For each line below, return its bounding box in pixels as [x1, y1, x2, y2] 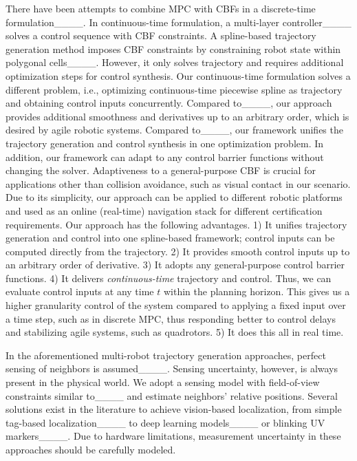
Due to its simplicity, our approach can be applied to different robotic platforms [6, 190, 343, 204]
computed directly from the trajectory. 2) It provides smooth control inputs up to [6, 244, 350, 258]
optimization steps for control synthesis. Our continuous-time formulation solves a [6, 68, 351, 83]
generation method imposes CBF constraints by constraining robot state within [6, 41, 341, 56]
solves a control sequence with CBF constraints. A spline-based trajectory [6, 28, 316, 43]
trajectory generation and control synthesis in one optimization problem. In [6, 136, 324, 150]
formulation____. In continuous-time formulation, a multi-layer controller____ [6, 14, 351, 29]
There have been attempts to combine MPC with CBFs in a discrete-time [6, 1, 316, 15]
